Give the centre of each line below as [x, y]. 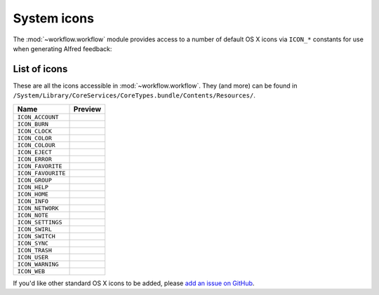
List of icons [40, 69]
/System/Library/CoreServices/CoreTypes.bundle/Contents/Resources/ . [134, 95]
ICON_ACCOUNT [38, 117]
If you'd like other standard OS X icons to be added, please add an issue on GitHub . [134, 283]
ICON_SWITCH [36, 236]
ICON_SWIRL [35, 229]
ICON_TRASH [35, 250]
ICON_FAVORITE [40, 166]
